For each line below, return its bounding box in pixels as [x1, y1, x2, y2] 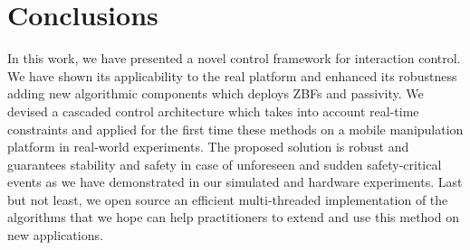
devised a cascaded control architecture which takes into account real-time [7, 101, 419, 120]
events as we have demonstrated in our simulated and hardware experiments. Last [7, 172, 463, 191]
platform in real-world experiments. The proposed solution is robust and [7, 137, 409, 156]
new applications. [7, 226, 103, 245]
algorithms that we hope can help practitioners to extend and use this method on [7, 208, 459, 227]
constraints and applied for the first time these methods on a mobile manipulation [7, 119, 464, 138]
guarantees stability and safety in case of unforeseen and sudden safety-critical [7, 154, 442, 173]
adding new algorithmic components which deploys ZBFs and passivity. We [7, 84, 424, 103]
